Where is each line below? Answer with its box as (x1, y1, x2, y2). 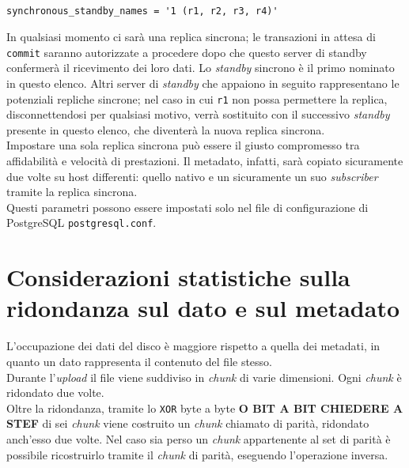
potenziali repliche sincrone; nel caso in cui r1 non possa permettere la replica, (6, 90, 388, 107)
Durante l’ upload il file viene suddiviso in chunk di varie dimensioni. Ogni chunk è (6, 368, 402, 385)
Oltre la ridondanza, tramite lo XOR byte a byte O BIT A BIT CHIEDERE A (6, 399, 403, 416)
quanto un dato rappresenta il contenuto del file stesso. (6, 353, 272, 369)
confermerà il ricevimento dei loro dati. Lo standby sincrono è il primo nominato (6, 59, 395, 76)
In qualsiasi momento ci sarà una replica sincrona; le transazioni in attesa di (6, 28, 376, 45)
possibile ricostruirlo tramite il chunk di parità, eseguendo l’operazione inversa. (6, 446, 388, 462)
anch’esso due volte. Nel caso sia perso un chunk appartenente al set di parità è (6, 431, 391, 447)
